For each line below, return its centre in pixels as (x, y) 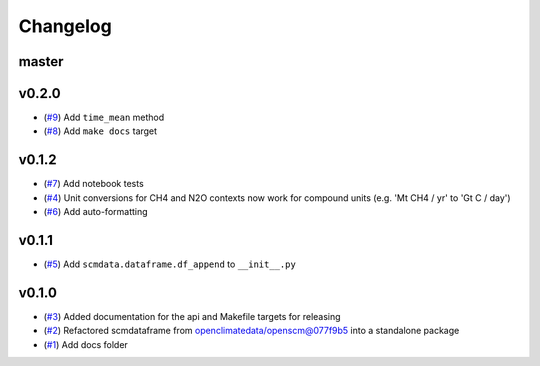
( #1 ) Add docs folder (86, 344)
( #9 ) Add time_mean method (104, 117)
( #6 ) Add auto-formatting (96, 212)
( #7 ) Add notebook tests (93, 184)
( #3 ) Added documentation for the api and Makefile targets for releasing (192, 316)
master (41, 61)
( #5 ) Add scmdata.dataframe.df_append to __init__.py (170, 264)
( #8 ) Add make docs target (100, 131)
